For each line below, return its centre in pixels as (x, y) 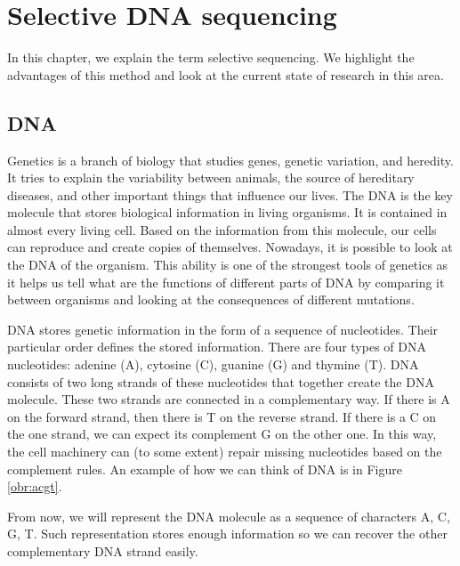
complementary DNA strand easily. (103, 550)
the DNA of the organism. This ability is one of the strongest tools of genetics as (228, 265)
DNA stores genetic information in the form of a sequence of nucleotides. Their (223, 329)
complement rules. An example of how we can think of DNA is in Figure (205, 469)
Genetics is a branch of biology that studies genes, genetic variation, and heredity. (230, 160)
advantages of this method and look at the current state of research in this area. (226, 74)
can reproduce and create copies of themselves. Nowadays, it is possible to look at (230, 247)
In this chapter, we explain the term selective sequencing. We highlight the (211, 57)
